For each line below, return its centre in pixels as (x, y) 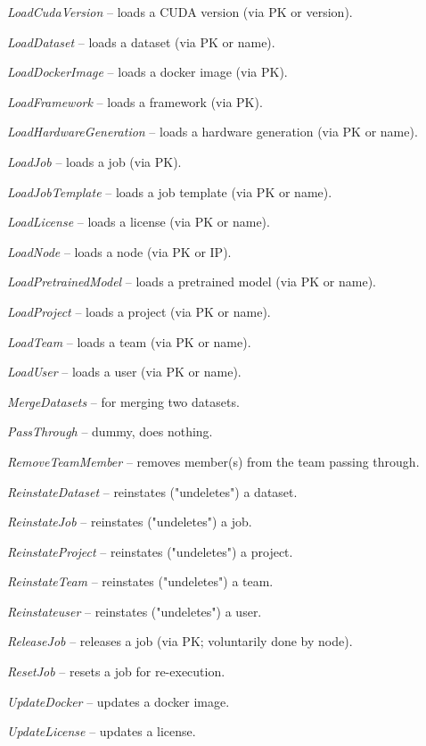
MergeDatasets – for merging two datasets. (123, 401)
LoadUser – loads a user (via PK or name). (124, 372)
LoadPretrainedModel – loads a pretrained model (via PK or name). (192, 282)
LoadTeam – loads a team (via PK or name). (129, 341)
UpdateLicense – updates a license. (102, 731)
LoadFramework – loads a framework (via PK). (135, 101)
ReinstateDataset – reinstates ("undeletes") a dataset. (152, 491)
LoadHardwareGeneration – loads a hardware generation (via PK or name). (213, 132)
